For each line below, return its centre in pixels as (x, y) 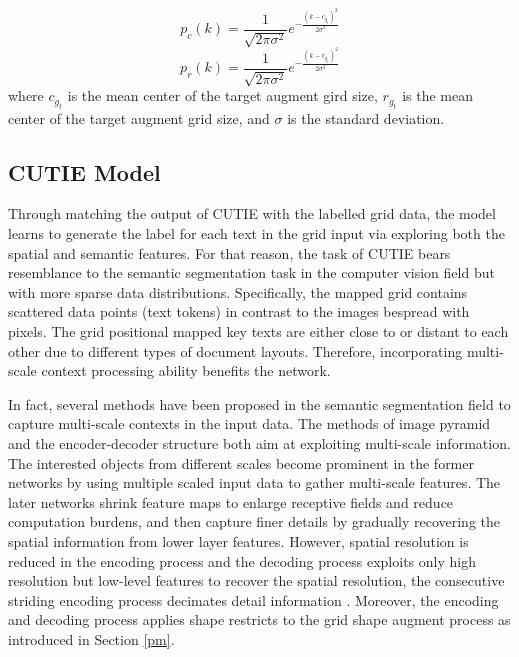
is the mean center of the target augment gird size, (222, 95)
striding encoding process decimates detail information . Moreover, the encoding (253, 599)
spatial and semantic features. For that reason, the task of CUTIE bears (229, 252)
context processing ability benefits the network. (186, 370)
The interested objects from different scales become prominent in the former (241, 462)
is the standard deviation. (366, 117)
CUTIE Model (84, 171)
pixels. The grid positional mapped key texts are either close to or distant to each (258, 331)
